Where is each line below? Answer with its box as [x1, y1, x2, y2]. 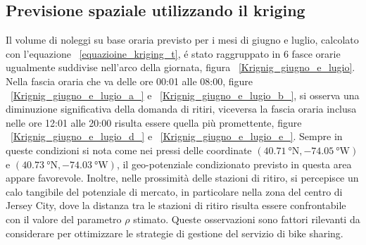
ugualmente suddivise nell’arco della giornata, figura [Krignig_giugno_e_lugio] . [6, 60, 355, 75]
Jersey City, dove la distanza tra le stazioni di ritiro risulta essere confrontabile [6, 198, 346, 213]
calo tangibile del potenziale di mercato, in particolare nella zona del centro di [6, 184, 343, 199]
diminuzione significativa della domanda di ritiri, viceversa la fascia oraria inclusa [6, 101, 357, 116]
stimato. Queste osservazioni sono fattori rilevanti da [133, 211, 360, 226]
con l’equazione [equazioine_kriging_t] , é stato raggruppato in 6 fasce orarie [6, 46, 341, 61]
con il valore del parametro [6, 211, 122, 226]
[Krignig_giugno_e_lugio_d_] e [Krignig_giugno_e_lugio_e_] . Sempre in [11, 129, 343, 144]
